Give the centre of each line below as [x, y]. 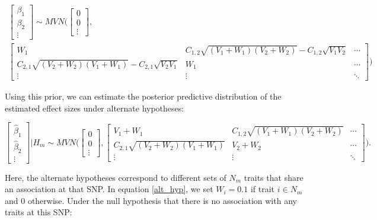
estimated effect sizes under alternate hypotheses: [95, 108]
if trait [263, 189]
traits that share [274, 177]
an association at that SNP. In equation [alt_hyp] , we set [109, 189]
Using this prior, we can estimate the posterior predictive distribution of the [143, 96]
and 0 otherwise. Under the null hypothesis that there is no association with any [151, 200]
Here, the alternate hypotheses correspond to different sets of [116, 177]
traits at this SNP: [39, 212]
